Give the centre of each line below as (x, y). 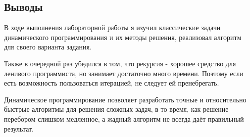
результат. (19, 128)
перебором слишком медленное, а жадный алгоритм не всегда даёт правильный (124, 118)
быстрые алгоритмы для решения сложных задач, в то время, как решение (116, 109)
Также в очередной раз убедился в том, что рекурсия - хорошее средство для (120, 63)
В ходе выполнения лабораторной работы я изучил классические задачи (112, 27)
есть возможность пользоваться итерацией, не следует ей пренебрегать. (112, 83)
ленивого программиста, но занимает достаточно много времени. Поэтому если (124, 73)
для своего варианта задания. (48, 47)
